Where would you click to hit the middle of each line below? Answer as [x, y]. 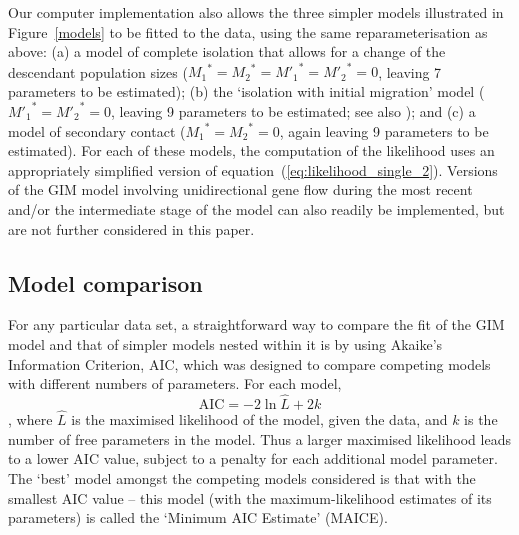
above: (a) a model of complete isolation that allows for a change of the [227, 51]
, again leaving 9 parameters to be [384, 130]
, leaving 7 [410, 71]
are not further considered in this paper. [131, 228]
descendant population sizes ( [98, 71]
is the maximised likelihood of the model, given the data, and [259, 419]
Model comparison [105, 282]
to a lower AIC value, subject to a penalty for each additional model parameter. [253, 458]
